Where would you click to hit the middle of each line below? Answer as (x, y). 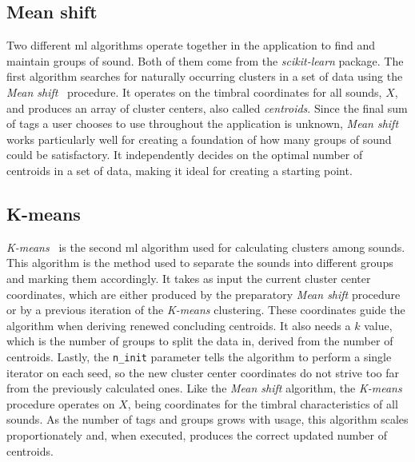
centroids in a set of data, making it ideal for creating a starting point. (180, 170)
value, (378, 325)
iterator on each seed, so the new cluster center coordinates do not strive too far (203, 372)
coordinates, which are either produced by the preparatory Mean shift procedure (204, 294)
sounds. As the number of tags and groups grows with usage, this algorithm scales (207, 419)
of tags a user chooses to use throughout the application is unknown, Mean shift (203, 123)
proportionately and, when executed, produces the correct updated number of (197, 434)
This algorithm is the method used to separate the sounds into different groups (200, 263)
